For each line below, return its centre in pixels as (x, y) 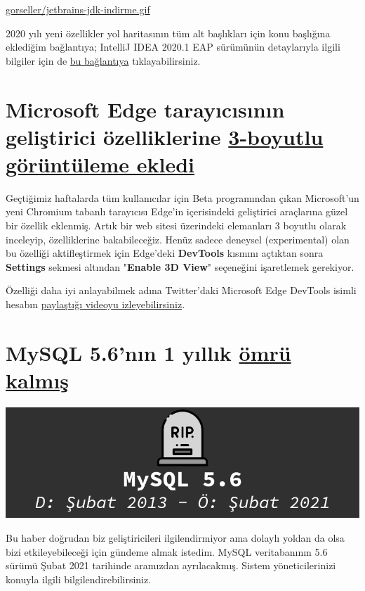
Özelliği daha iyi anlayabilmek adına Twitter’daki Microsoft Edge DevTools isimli (181, 290)
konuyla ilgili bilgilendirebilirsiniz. (79, 579)
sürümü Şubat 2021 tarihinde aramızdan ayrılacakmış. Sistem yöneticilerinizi (171, 565)
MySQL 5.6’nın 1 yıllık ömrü (148, 352)
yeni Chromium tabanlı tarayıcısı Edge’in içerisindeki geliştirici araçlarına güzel (177, 211)
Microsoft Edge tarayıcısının (145, 109)
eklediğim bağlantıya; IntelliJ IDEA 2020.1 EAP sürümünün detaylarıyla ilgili (173, 47)
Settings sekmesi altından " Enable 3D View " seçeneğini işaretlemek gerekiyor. (180, 266)
